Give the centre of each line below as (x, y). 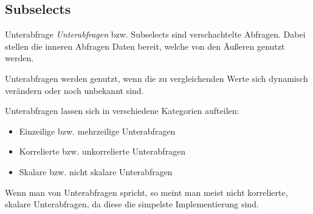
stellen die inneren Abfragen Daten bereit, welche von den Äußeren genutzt (145, 46)
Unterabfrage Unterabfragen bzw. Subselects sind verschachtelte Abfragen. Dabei (155, 34)
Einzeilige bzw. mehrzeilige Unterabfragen (97, 131)
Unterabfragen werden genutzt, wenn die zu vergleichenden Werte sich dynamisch (156, 78)
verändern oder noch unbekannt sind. (74, 90)
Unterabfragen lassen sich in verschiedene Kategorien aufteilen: (122, 111)
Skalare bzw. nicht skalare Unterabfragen (96, 171)
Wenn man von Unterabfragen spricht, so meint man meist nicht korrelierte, (146, 192)
